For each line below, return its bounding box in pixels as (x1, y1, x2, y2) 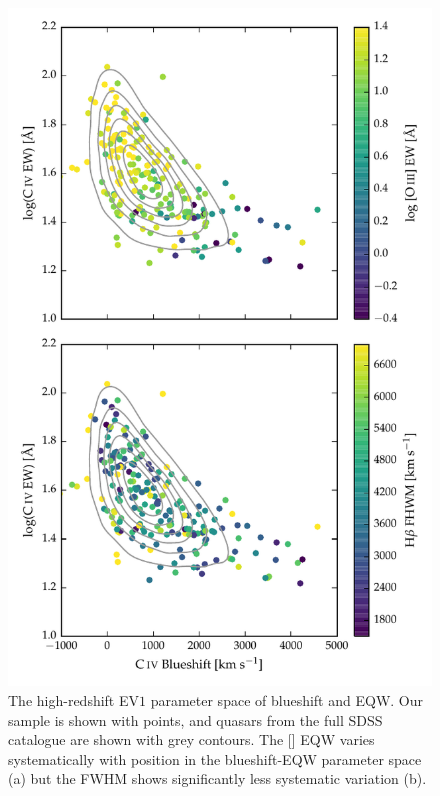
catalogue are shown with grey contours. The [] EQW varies (8, 729, 375, 750)
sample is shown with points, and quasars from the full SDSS (8, 709, 383, 730)
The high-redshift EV (8, 689, 139, 710)
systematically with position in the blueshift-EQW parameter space (8, 748, 422, 769)
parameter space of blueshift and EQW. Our (150, 689, 423, 710)
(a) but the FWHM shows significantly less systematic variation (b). (8, 768, 427, 789)
